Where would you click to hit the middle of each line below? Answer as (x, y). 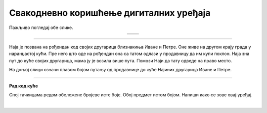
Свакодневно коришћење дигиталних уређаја (110, 13)
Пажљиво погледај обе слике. (41, 28)
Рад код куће (23, 85)
